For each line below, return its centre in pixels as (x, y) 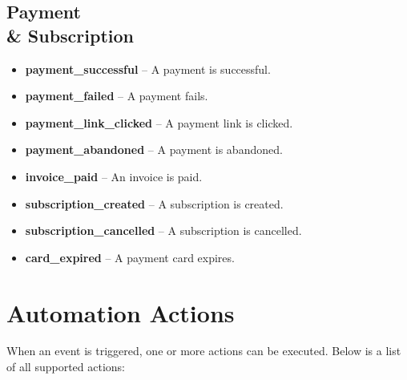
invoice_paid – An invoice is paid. (114, 176)
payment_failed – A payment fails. (117, 96)
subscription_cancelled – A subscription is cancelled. (163, 230)
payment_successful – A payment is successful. (148, 69)
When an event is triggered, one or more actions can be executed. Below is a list (204, 351)
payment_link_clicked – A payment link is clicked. (159, 122)
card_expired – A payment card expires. (130, 257)
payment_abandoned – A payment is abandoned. (154, 150)
